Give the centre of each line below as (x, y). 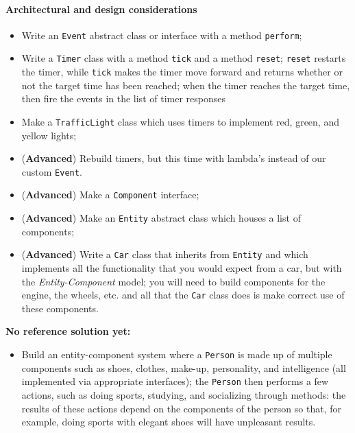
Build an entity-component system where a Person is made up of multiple (177, 354)
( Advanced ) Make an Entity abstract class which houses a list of (161, 218)
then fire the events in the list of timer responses (123, 98)
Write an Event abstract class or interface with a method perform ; (162, 35)
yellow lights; (49, 135)
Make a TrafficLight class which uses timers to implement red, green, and (180, 121)
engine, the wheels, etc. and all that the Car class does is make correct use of (183, 295)
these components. (60, 308)
